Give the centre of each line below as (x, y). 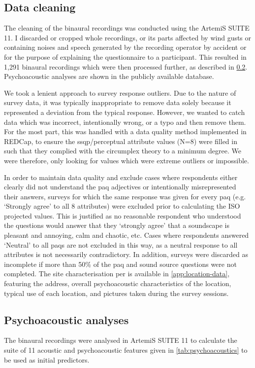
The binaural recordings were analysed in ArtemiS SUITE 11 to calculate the (121, 340)
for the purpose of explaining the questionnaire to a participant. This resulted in (125, 56)
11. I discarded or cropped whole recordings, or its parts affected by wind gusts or (128, 37)
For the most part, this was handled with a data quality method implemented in (125, 131)
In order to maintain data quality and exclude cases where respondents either (121, 177)
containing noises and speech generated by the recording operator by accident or (125, 47)
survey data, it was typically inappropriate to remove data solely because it (118, 102)
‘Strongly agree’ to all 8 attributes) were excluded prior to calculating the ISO (122, 206)
